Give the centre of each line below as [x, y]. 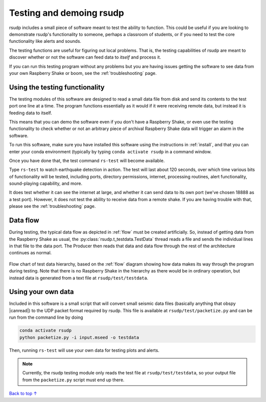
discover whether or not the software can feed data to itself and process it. [85, 57]
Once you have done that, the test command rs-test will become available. [87, 161]
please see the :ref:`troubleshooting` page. [52, 206]
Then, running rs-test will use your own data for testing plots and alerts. [84, 350]
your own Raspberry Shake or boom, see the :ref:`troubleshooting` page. [83, 73]
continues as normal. [30, 253]
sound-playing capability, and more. [46, 184]
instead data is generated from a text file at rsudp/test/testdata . [79, 278]
